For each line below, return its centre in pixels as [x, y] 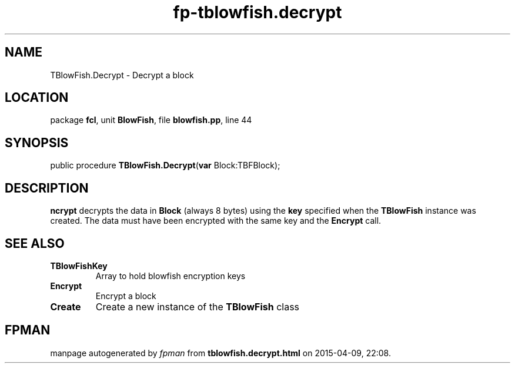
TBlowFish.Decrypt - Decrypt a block [122, 75]
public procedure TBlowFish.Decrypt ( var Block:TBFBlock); [165, 165]
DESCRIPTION [47, 188]
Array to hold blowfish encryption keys [170, 276]
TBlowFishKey [79, 266]
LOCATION [37, 98]
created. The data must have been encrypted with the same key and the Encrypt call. [216, 221]
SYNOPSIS [37, 142]
